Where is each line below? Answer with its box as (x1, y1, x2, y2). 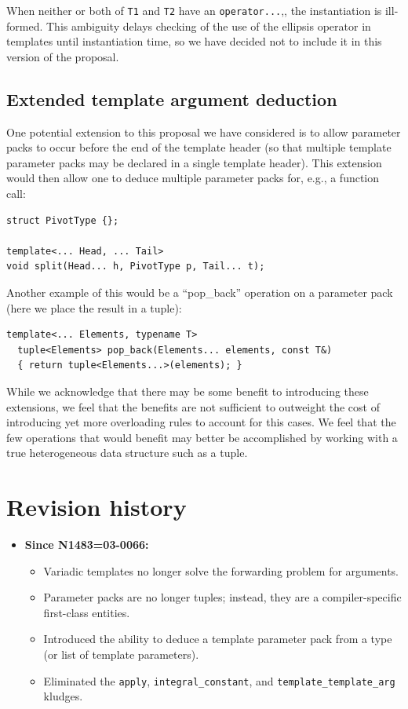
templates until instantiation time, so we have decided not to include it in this (6, 33, 382, 49)
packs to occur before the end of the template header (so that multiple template (6, 139, 392, 155)
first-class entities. (43, 604, 130, 620)
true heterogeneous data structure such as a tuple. (6, 444, 248, 461)
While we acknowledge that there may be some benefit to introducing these (6, 382, 369, 399)
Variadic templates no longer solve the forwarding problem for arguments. (43, 562, 399, 579)
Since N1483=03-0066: (24, 536, 149, 553)
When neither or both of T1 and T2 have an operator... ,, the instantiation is (6, 2, 382, 18)
